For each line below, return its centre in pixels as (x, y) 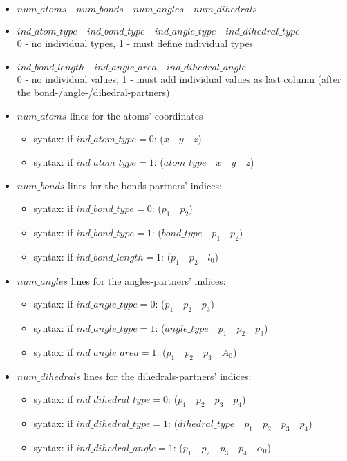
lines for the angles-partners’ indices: (148, 280)
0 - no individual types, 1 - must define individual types (135, 43)
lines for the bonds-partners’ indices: (144, 185)
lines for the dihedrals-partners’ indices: (168, 376)
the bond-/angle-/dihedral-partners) (93, 92)
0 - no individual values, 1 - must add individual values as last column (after (179, 78)
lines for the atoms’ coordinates (136, 115)
